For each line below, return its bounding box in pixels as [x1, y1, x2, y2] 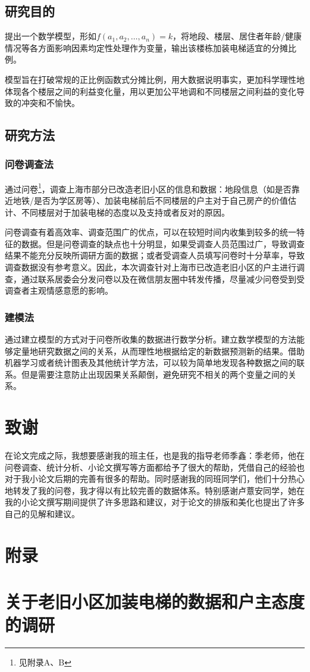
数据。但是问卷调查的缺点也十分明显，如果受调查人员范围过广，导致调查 [21, 237, 305, 250]
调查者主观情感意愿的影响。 [5, 284, 113, 297]
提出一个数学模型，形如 [5, 30, 96, 42]
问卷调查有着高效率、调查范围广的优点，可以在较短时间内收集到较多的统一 [5, 226, 296, 238]
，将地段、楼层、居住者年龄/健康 [172, 30, 302, 42]
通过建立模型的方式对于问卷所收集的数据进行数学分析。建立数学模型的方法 [5, 332, 296, 345]
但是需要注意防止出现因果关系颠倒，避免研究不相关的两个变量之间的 [21, 368, 288, 380]
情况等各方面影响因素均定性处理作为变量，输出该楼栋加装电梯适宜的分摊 [5, 41, 288, 54]
